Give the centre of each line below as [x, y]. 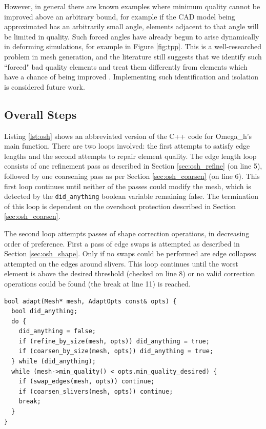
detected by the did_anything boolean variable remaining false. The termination [131, 196]
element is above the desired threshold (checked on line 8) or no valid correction [130, 273]
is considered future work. [45, 86]
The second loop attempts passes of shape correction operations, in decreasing [127, 233]
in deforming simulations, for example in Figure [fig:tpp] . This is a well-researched [133, 46]
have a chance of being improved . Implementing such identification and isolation [131, 77]
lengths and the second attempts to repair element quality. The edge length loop [130, 156]
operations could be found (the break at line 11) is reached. [97, 283]
